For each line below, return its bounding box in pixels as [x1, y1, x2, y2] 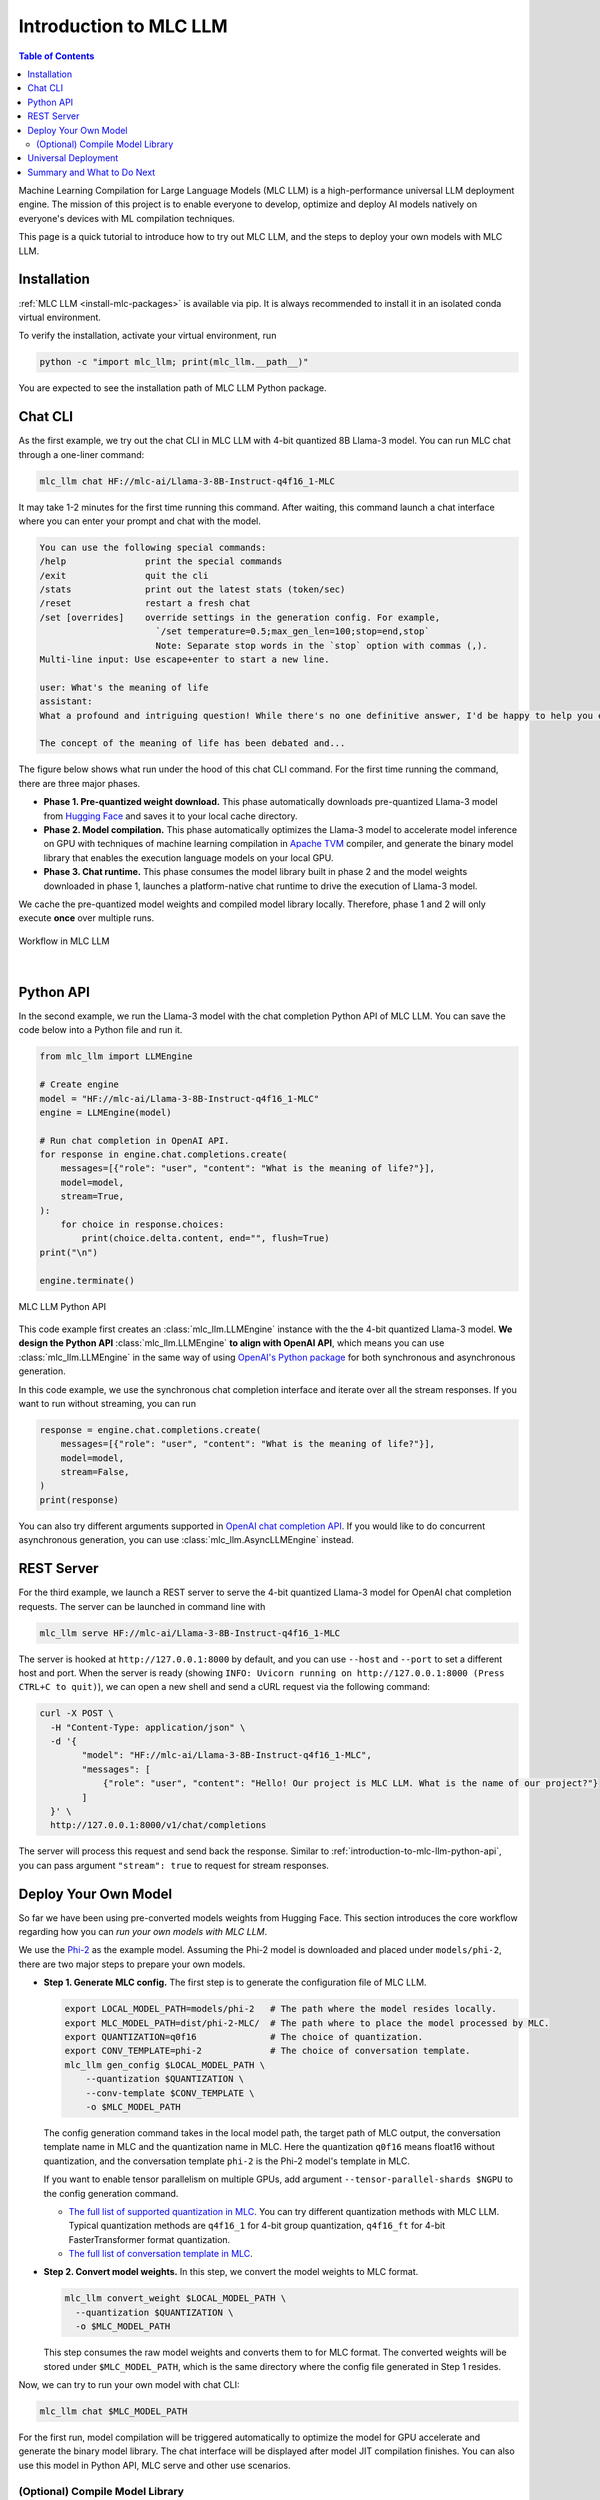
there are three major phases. [18, 777, 141, 789]
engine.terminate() [39, 1275, 135, 1286]
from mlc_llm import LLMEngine [39, 1051, 194, 1062]
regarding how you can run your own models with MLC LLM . [18, 1926, 268, 1938]
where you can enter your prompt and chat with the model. [18, 515, 262, 527]
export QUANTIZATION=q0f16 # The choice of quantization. [64, 2031, 424, 2042]
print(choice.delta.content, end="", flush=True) [81, 1233, 330, 1244]
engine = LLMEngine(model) [39, 1106, 172, 1118]
